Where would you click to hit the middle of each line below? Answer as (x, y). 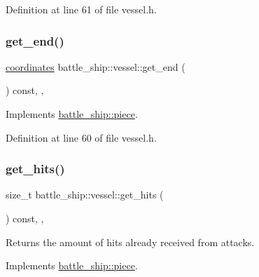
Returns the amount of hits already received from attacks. (130, 242)
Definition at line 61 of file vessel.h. (81, 9)
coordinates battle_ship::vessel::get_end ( (96, 66)
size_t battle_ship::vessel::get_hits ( (85, 195)
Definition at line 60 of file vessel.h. (81, 137)
